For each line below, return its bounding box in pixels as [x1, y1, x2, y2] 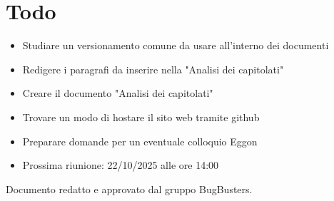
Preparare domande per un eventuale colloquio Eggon [22, 133, 258, 148]
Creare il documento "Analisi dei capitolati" [22, 86, 213, 100]
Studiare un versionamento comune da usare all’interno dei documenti [22, 38, 329, 53]
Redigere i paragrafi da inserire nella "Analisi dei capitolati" [22, 61, 284, 76]
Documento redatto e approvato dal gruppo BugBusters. [6, 181, 253, 196]
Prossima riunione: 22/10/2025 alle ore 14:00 [22, 158, 219, 172]
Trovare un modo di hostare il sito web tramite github [22, 109, 260, 124]
